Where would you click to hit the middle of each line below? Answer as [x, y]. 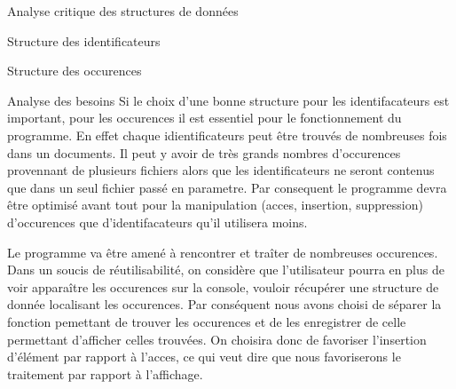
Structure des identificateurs [84, 40]
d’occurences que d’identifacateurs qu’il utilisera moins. [157, 222]
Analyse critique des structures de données [123, 11]
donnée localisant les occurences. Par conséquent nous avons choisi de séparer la [224, 304]
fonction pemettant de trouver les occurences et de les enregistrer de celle [207, 321]
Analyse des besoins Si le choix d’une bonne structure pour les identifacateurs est [228, 100]
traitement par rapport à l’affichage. [105, 373]
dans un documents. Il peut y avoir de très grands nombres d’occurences [204, 152]
